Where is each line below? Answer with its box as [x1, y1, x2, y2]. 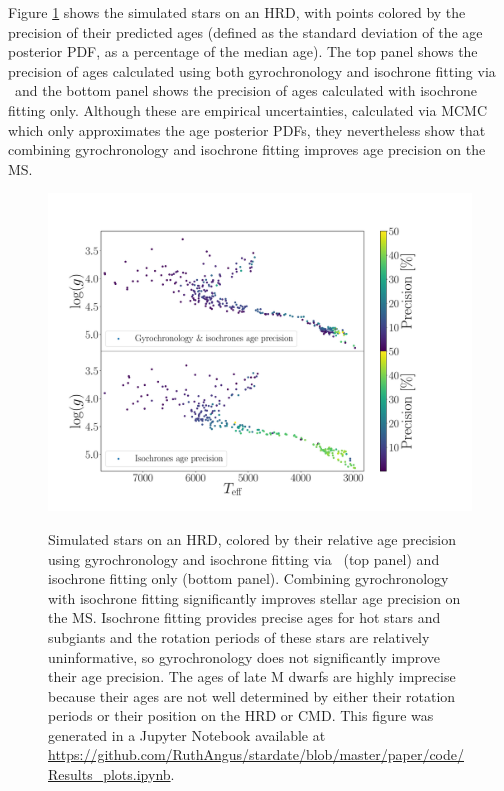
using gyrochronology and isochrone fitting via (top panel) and [48, 548, 440, 569]
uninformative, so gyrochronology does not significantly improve [48, 646, 441, 667]
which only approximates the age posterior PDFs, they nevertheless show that [8, 119, 486, 140]
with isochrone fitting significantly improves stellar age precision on [48, 587, 461, 608]
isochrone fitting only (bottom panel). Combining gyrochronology [48, 568, 449, 589]
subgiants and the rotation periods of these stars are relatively [48, 626, 430, 647]
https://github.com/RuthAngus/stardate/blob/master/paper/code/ [48, 744, 465, 765]
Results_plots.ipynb [48, 764, 171, 785]
